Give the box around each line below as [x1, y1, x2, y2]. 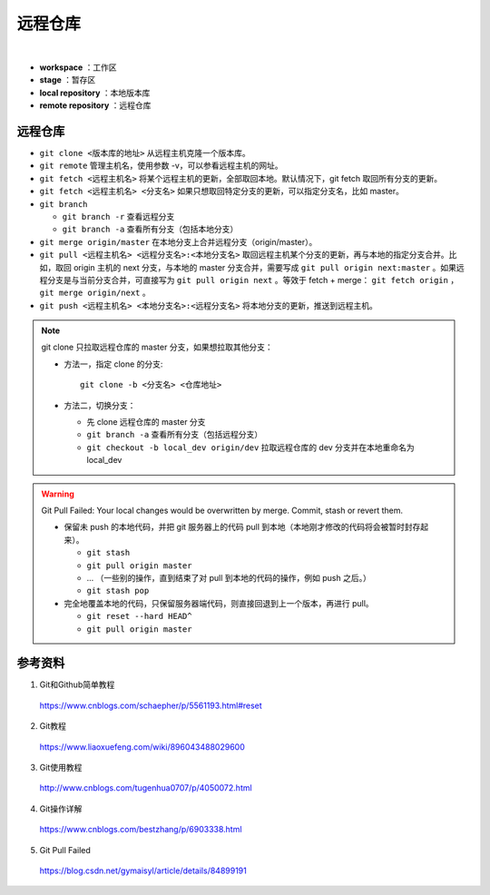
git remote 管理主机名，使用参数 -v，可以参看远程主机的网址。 [39, 160, 283, 172]
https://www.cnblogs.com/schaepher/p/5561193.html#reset [39, 700, 262, 711]
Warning [41, 488, 74, 499]
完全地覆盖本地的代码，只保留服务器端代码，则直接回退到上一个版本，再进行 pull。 [64, 597, 374, 608]
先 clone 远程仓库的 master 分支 [86, 417, 206, 428]
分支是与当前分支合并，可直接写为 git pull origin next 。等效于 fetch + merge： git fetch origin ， [46, 274, 459, 285]
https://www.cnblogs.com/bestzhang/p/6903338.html [39, 824, 242, 835]
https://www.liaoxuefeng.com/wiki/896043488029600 [39, 741, 245, 752]
